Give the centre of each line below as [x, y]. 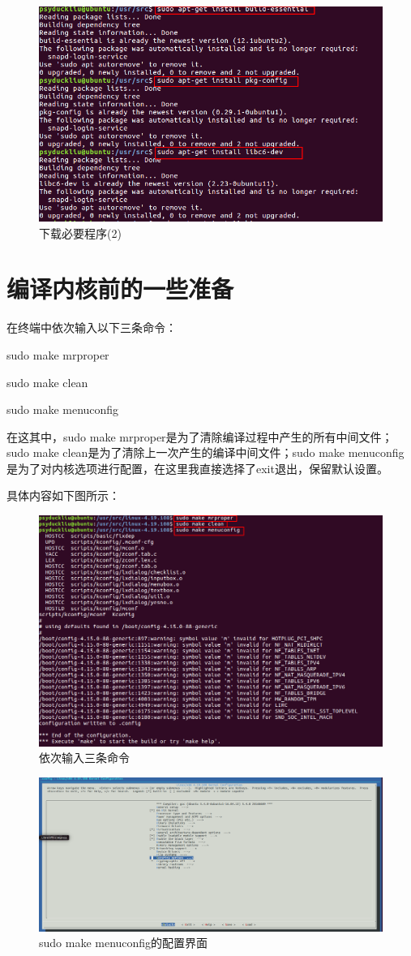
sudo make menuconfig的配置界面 [124, 943]
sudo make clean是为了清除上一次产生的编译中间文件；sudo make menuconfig [205, 452]
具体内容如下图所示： [63, 495]
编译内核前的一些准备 [120, 289]
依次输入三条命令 [84, 758]
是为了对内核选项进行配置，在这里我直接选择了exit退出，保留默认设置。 [197, 468]
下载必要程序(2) [80, 233]
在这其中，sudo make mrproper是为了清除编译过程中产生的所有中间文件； [200, 436]
